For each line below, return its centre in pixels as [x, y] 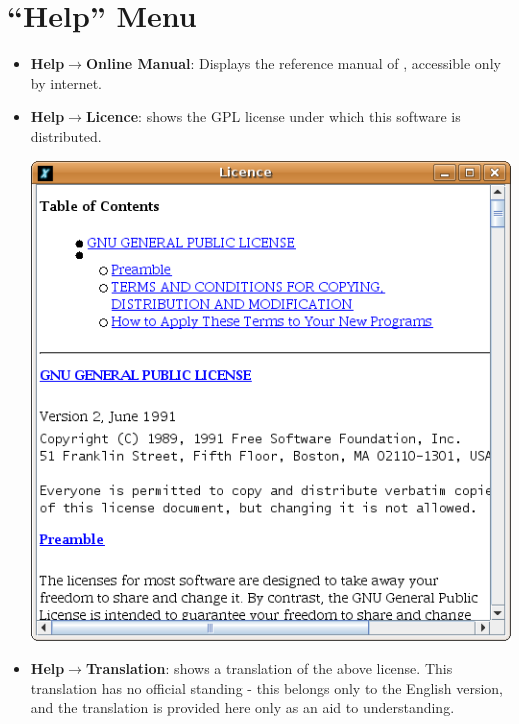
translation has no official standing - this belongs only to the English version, [266, 687]
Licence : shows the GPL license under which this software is [273, 116]
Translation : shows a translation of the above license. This [269, 668]
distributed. [66, 135]
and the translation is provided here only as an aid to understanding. [242, 707]
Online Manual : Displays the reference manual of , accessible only [293, 63]
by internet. [66, 82]
